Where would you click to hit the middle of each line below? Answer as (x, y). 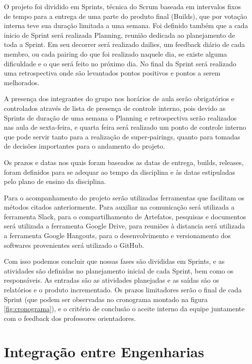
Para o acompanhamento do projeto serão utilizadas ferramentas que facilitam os (124, 197)
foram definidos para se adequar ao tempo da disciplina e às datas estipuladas (120, 172)
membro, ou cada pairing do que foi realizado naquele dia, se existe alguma (116, 53)
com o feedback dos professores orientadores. (70, 318)
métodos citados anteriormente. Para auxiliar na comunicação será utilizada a (119, 207)
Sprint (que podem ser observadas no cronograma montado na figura (106, 299)
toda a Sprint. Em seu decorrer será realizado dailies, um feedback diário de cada (125, 44)
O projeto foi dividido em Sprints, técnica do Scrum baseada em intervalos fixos (122, 6)
